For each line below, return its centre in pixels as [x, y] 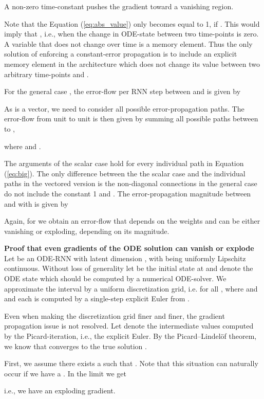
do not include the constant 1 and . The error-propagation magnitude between [128, 193]
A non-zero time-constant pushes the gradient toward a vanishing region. [119, 6]
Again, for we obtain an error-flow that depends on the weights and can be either [132, 221]
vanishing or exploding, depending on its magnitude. [87, 231]
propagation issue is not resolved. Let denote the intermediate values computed [129, 326]
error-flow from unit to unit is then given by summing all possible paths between [131, 119]
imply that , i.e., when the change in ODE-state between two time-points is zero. [131, 34]
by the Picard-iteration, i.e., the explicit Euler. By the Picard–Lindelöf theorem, [130, 336]
